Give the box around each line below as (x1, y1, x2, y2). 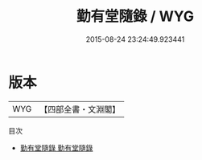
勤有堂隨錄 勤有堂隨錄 (19, 142, 93, 153)
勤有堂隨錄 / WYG (76, 7, 195, 26)
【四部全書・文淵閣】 (39, 104, 121, 115)
